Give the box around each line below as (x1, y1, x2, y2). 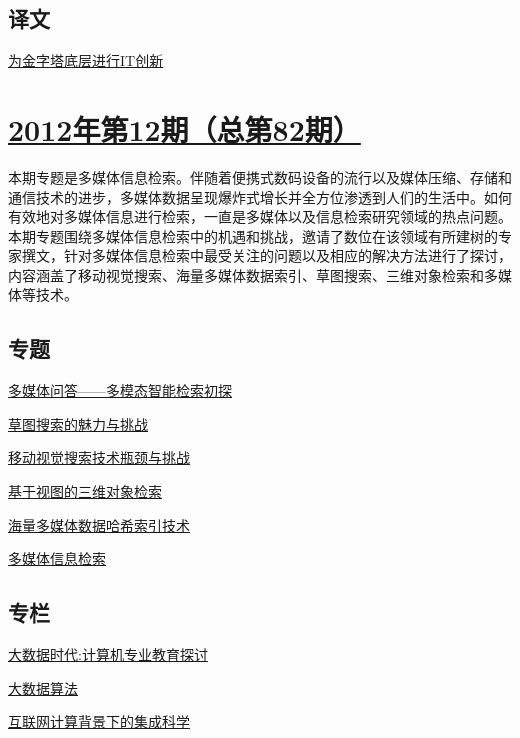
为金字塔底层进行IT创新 (8, 50, 164, 71)
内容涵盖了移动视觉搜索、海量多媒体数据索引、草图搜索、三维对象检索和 (8, 264, 484, 285)
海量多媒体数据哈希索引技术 (8, 514, 190, 535)
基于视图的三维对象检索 (8, 481, 162, 502)
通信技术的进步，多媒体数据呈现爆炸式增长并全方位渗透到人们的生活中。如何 (8, 186, 512, 207)
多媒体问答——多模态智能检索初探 (8, 380, 232, 401)
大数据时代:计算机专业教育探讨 (8, 644, 208, 665)
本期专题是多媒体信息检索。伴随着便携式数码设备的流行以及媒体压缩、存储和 (8, 166, 512, 187)
